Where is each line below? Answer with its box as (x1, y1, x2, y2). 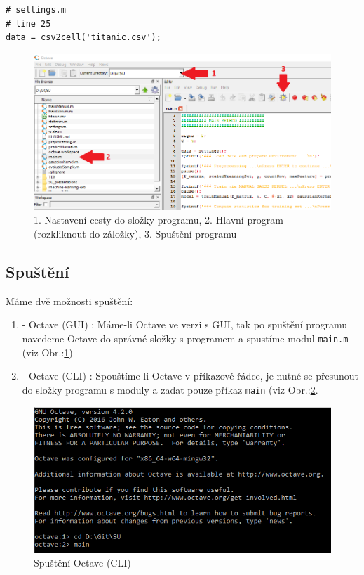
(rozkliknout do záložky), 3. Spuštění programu (34, 226, 237, 241)
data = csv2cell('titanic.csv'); (6, 32, 161, 43)
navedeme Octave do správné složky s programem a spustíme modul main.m (22, 331, 349, 346)
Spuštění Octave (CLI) (34, 555, 131, 569)
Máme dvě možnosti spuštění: (6, 293, 133, 308)
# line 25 (6, 18, 51, 29)
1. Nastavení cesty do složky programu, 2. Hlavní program (34, 212, 283, 227)
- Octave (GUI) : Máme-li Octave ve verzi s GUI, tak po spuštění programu (22, 317, 348, 332)
